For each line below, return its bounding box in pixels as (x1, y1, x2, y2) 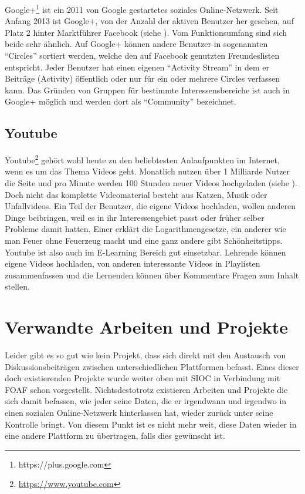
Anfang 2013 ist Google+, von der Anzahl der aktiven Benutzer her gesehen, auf (5, 15, 294, 27)
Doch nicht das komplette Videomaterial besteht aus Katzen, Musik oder (5, 188, 267, 200)
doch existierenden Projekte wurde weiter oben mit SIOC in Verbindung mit (5, 372, 280, 384)
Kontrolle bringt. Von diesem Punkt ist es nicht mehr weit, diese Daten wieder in (5, 418, 297, 430)
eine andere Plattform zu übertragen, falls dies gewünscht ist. (5, 429, 225, 442)
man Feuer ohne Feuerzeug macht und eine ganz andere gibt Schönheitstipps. (5, 234, 283, 247)
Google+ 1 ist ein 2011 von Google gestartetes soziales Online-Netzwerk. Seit (5, 2, 279, 15)
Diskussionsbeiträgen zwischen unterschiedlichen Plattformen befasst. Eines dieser (5, 360, 299, 372)
